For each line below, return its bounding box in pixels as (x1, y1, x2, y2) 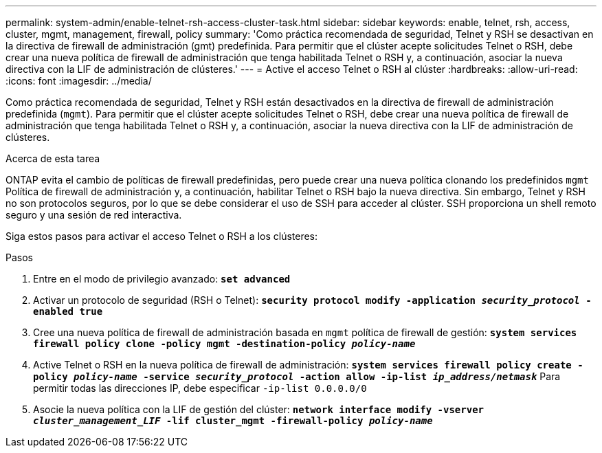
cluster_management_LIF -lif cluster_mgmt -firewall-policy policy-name (33, 415, 433, 426)
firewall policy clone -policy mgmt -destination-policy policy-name (33, 338, 416, 349)
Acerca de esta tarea (5, 153, 100, 164)
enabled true (33, 306, 103, 317)
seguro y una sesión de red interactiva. (5, 209, 182, 221)
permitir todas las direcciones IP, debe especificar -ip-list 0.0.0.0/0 (33, 382, 367, 394)
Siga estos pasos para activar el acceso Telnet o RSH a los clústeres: (5, 230, 318, 242)
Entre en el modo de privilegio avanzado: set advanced (33, 273, 291, 285)
